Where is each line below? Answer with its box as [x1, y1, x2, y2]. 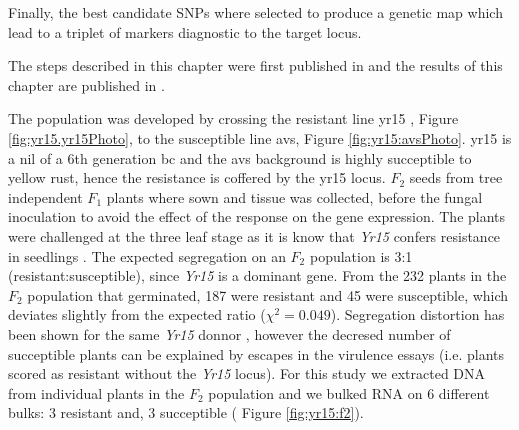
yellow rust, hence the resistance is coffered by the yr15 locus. [8, 167, 386, 188]
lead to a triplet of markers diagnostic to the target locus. [8, 21, 362, 42]
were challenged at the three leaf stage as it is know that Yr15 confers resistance [8, 225, 501, 246]
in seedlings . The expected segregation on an [8, 245, 286, 266]
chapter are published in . [8, 74, 165, 95]
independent [8, 186, 83, 207]
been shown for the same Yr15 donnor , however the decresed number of [8, 323, 451, 344]
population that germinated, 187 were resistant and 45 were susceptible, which [27, 284, 509, 305]
